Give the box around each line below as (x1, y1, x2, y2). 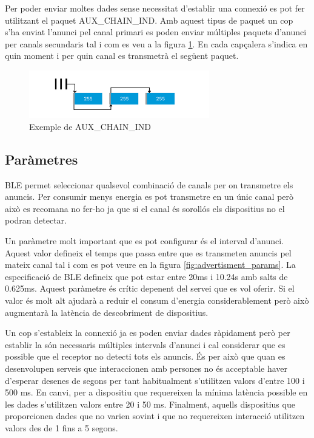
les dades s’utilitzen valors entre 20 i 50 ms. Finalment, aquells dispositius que (5, 397, 295, 410)
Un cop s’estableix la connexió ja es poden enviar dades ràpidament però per (5, 326, 290, 339)
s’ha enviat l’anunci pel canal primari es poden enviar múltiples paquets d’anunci (5, 26, 307, 38)
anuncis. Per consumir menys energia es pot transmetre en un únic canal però (5, 190, 294, 203)
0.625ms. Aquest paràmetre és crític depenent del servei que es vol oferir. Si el (5, 282, 295, 295)
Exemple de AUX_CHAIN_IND (29, 120, 152, 132)
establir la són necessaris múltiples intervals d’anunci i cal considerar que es (5, 338, 286, 351)
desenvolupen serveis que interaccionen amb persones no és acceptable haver (5, 361, 288, 374)
